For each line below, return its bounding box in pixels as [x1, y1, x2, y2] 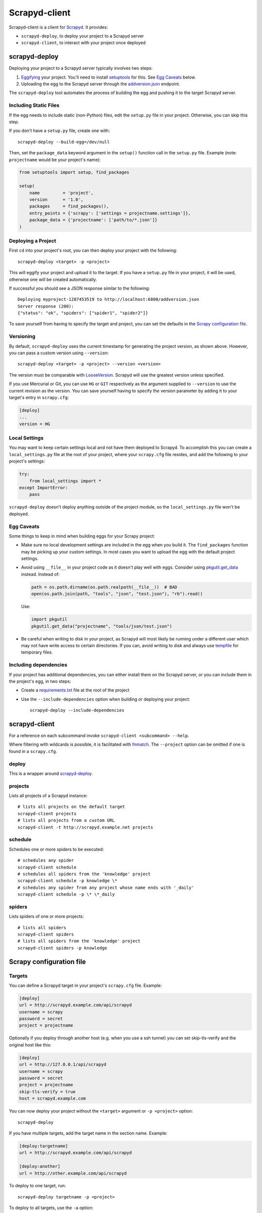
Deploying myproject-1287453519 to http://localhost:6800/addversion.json [17, 296, 199, 302]
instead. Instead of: [21, 571, 60, 577]
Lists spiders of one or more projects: [9, 914, 84, 919]
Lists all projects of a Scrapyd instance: [9, 793, 88, 799]
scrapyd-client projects [17, 811, 77, 816]
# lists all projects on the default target [17, 804, 126, 810]
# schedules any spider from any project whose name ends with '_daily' [17, 885, 194, 890]
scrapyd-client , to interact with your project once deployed [21, 40, 146, 46]
